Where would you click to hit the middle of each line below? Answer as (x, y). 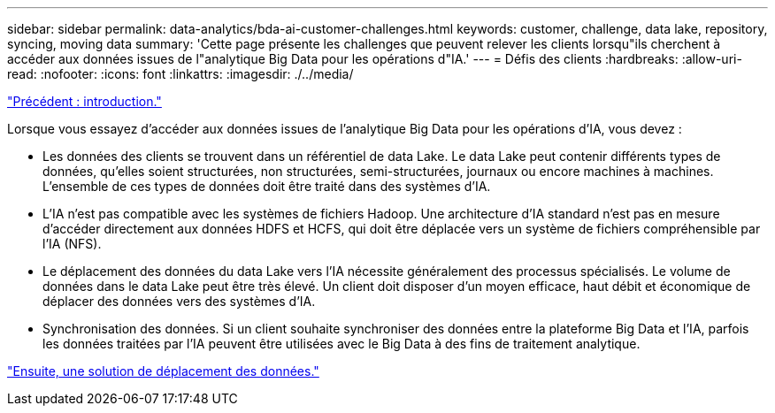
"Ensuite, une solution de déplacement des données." (163, 371)
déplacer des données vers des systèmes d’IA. (179, 301)
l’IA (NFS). (72, 244)
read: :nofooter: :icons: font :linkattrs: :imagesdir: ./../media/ (180, 74)
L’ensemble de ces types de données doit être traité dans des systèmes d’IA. (267, 186)
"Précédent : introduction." (84, 101)
